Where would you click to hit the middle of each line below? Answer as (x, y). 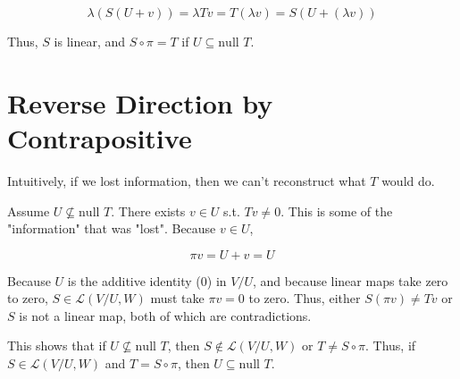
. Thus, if (391, 345)
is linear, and (90, 41)
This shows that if (57, 345)
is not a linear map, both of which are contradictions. (165, 315)
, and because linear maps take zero (350, 280)
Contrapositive (100, 137)
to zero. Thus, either (305, 298)
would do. (408, 180)
